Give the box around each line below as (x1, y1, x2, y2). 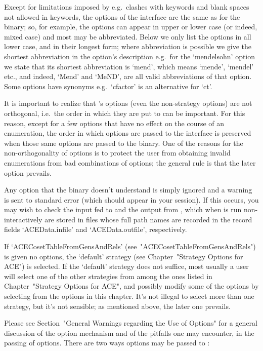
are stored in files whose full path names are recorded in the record (45, 214, 252, 224)
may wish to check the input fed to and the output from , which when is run (4, 204, 242, 215)
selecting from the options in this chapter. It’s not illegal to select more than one (4, 291, 254, 301)
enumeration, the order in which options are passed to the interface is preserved (4, 128, 251, 138)
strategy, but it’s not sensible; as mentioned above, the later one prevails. (4, 300, 231, 311)
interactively (4, 214, 42, 224)
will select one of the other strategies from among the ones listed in (4, 270, 212, 281)
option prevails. (4, 167, 52, 178)
